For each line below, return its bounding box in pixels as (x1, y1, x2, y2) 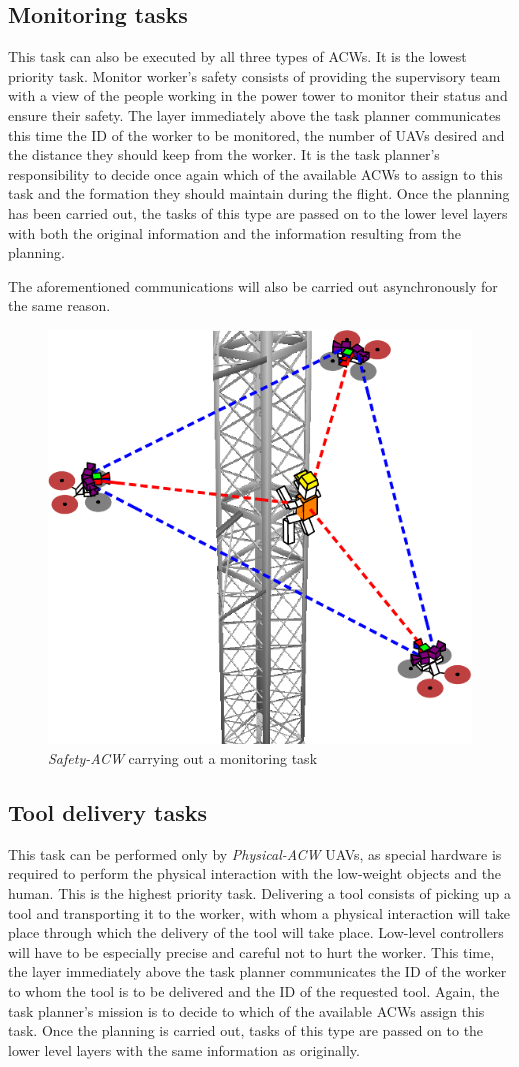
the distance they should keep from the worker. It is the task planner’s (8, 144, 440, 165)
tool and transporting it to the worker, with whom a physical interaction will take (8, 902, 511, 923)
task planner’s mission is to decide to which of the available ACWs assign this (8, 1000, 485, 1021)
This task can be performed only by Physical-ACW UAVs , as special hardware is (8, 843, 502, 864)
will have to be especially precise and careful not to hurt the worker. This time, (8, 941, 495, 962)
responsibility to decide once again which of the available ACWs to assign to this (8, 163, 503, 184)
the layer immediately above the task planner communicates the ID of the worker (8, 961, 507, 982)
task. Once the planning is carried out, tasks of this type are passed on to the (8, 1020, 484, 1041)
